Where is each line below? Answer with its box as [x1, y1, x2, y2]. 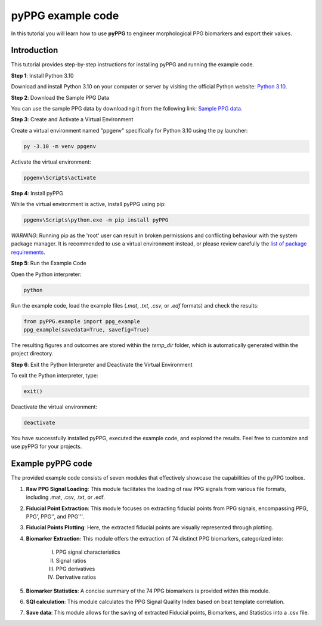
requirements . [11, 248, 46, 256]
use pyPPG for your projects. [11, 443, 82, 450]
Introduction [11, 45, 58, 56]
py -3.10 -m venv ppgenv [23, 143, 97, 149]
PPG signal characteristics [55, 548, 120, 556]
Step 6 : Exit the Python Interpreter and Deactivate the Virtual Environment [11, 361, 193, 368]
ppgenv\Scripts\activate [23, 174, 97, 181]
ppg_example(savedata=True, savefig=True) [23, 326, 150, 333]
